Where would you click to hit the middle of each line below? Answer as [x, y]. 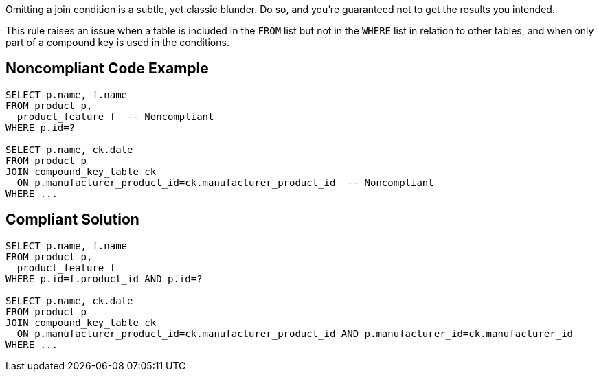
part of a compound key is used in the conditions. [117, 42]
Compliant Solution [72, 220]
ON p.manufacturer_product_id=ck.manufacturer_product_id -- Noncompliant [225, 182]
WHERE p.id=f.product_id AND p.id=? [104, 278]
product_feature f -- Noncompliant [115, 116]
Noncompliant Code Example [107, 69]
